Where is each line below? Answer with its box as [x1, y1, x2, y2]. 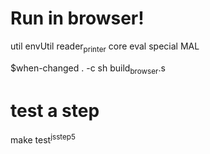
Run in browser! [10, 7, 145, 30]
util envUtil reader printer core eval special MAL [10, 40, 200, 54]
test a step [10, 99, 100, 122]
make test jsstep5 [10, 132, 76, 146]
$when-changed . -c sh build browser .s [10, 62, 166, 76]
